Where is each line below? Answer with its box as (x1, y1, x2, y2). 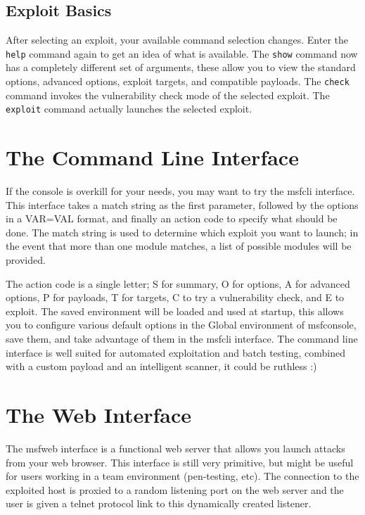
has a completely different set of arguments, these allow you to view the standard (6, 60, 356, 75)
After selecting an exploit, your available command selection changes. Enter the (6, 32, 349, 47)
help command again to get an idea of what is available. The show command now (6, 46, 358, 61)
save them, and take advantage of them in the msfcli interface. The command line (6, 331, 358, 346)
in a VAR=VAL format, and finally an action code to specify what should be (6, 211, 338, 226)
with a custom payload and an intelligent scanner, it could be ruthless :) (6, 359, 317, 374)
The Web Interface (6, 400, 192, 428)
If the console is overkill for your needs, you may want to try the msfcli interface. (6, 184, 355, 198)
